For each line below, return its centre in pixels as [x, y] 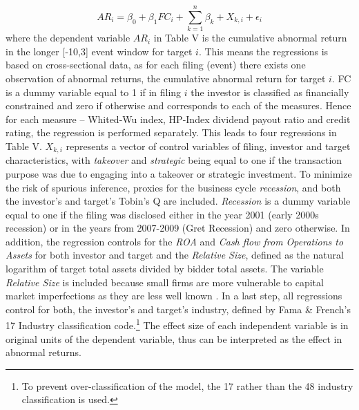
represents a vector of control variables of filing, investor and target [208, 146]
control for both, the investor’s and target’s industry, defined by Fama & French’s [178, 309]
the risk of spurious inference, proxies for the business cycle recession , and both [173, 187]
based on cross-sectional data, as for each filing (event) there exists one [156, 65]
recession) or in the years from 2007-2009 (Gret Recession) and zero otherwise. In [178, 228]
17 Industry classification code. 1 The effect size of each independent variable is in [177, 324]
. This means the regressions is [263, 51]
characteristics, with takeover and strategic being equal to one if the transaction [174, 160]
